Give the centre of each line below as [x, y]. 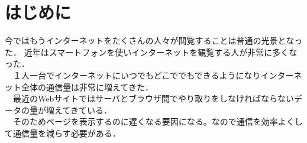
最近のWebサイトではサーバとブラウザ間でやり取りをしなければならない [153, 98]
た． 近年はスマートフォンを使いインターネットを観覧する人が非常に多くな [151, 52]
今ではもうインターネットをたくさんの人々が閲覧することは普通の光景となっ [154, 40]
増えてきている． [79, 110]
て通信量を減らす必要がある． [63, 133]
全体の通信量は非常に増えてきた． [87, 87]
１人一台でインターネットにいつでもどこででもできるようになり [137, 75]
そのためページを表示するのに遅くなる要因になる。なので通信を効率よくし [158, 121]
